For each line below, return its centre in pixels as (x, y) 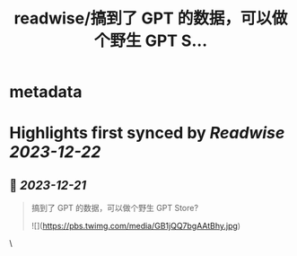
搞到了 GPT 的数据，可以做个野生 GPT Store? (115, 208)
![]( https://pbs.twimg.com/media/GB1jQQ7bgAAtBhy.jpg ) (135, 226)
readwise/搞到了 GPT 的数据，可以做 (151, 18)
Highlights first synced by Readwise (147, 133)
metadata (46, 92)
